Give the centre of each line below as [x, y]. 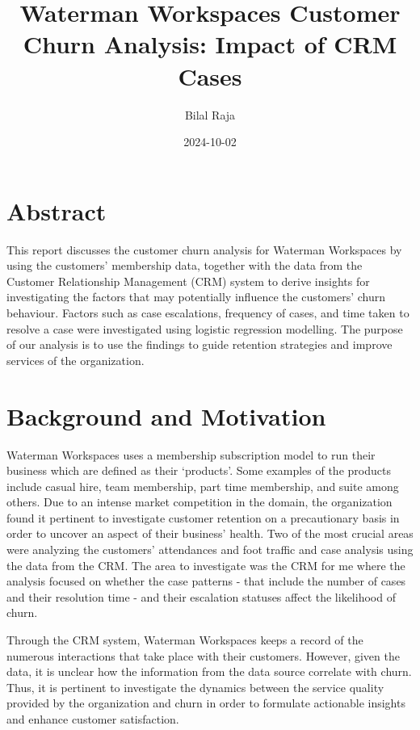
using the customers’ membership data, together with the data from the [185, 265]
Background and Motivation [166, 415]
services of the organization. [76, 360]
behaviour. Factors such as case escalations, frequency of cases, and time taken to [208, 313]
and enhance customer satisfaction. [93, 719]
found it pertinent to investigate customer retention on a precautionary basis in [203, 517]
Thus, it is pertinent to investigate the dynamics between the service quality [195, 687]
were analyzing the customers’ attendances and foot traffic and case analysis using [210, 550]
